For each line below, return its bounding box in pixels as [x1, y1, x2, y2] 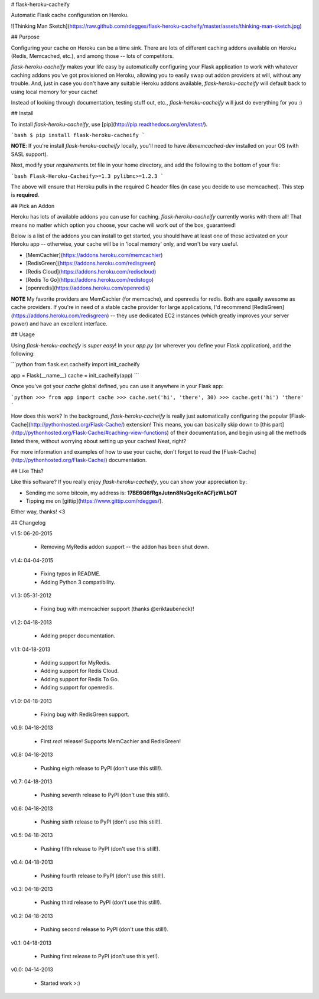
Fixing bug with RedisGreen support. [40, 711, 130, 718]
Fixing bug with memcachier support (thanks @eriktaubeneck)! [40, 606, 194, 613]
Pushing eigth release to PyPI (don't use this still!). [40, 764, 163, 772]
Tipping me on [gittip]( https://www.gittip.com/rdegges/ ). [25, 497, 164, 505]
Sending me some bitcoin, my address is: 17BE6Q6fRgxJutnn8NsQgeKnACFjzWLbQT [25, 489, 237, 496]
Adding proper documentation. [40, 632, 116, 639]
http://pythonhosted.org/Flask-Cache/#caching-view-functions [12, 429, 168, 437]
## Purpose [11, 33, 40, 41]
